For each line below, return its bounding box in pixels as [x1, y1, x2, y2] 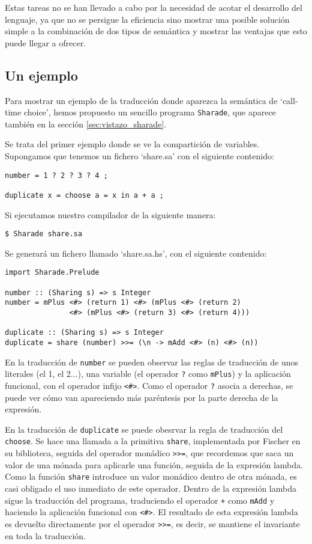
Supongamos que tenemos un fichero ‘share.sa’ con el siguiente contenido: [5, 150, 274, 162]
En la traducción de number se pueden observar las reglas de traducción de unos [5, 355, 298, 368]
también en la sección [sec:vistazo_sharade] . [5, 117, 167, 130]
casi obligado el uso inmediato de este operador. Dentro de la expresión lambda [5, 482, 296, 495]
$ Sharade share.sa [5, 230, 82, 239]
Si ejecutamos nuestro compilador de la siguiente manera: [5, 208, 216, 221]
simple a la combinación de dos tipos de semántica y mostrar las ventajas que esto [5, 25, 307, 37]
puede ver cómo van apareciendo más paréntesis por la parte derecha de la [5, 391, 278, 403]
